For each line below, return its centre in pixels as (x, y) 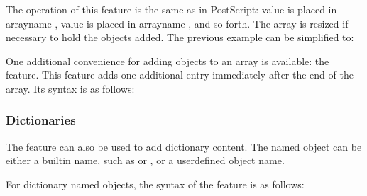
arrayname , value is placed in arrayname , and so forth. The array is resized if (177, 23)
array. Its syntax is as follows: (70, 88)
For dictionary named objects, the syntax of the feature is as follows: (155, 184)
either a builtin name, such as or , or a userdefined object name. (145, 160)
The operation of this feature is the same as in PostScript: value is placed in (171, 9)
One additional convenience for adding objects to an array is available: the (168, 60)
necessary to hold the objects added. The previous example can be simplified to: (180, 37)
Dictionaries (41, 120)
